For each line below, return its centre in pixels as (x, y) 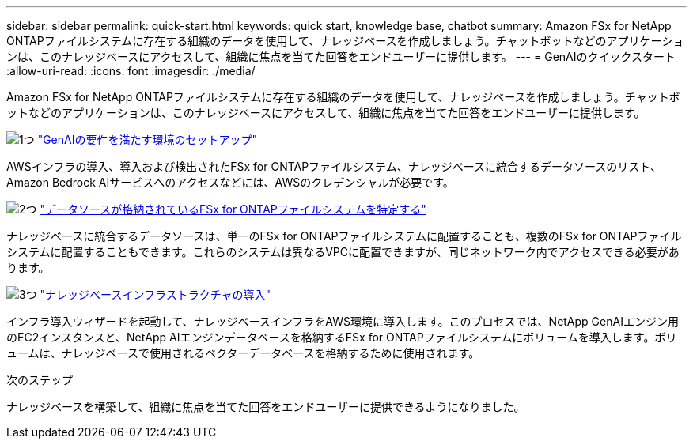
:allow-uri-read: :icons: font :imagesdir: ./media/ (131, 71)
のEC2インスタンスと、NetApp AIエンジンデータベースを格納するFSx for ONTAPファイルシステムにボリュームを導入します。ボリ (342, 337)
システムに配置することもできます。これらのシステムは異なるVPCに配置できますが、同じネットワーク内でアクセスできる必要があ (343, 252)
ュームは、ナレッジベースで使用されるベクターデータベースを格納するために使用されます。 (243, 353)
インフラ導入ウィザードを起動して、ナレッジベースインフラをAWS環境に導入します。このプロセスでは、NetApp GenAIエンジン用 (343, 321)
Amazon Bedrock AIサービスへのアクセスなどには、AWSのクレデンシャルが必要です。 (230, 182)
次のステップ (40, 380)
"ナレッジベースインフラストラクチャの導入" (155, 294)
